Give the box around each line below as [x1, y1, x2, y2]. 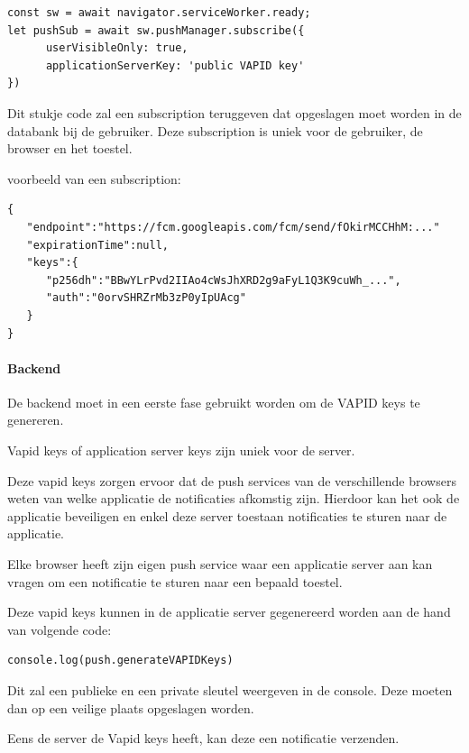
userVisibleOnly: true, [45, 41, 189, 55]
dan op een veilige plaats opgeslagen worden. [7, 698, 254, 717]
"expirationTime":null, [26, 238, 169, 252]
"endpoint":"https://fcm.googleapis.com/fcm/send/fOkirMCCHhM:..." [26, 220, 440, 234]
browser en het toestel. [7, 139, 133, 158]
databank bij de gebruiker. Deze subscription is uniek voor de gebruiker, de [7, 121, 423, 140]
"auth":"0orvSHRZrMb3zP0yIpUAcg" [45, 291, 246, 305]
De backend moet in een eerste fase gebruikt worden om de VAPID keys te [7, 392, 420, 411]
